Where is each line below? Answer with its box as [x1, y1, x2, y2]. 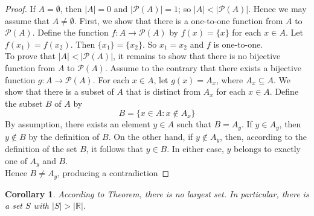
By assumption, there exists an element [5, 118, 150, 130]
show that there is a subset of [5, 85, 114, 98]
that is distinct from [126, 85, 201, 98]
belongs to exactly [234, 142, 301, 155]
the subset [5, 97, 43, 109]
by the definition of [28, 130, 100, 142]
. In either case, [167, 142, 224, 155]
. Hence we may [248, 2, 307, 14]
